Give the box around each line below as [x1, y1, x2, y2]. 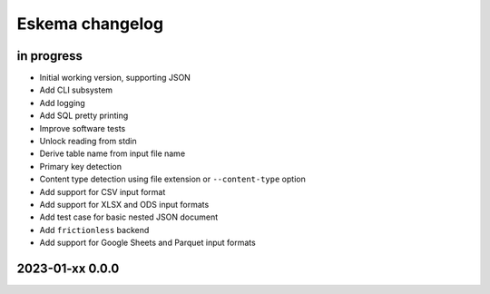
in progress [16, 48, 83, 64]
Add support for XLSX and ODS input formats [39, 199, 210, 210]
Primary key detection [39, 161, 122, 171]
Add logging [39, 97, 85, 108]
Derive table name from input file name [39, 148, 186, 159]
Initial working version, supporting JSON [39, 73, 191, 83]
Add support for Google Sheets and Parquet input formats [39, 237, 256, 249]
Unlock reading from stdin [39, 136, 137, 147]
